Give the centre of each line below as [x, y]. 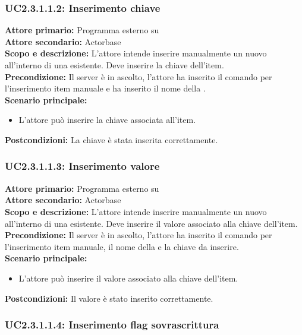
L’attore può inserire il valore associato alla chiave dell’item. [128, 278]
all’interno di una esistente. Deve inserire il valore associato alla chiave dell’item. [151, 223]
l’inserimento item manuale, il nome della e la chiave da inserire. [122, 246]
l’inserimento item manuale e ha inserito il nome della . [105, 88]
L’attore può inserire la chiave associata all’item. [107, 120]
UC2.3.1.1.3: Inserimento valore [82, 166]
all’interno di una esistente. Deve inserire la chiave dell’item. [114, 65]
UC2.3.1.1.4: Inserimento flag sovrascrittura [112, 325]
